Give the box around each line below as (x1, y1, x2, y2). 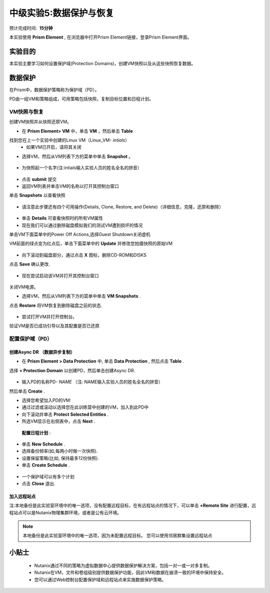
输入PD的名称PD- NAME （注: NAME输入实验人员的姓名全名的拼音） (21, 379, 163, 385)
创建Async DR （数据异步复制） (9, 349, 75, 355)
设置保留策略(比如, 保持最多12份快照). (21, 455, 99, 461)
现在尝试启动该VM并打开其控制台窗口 (21, 272, 99, 278)
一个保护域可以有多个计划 (21, 473, 74, 479)
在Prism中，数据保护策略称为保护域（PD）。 (9, 87, 99, 93)
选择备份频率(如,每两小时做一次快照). (21, 448, 98, 454)
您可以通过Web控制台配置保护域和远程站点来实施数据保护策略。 (34, 576, 166, 582)
